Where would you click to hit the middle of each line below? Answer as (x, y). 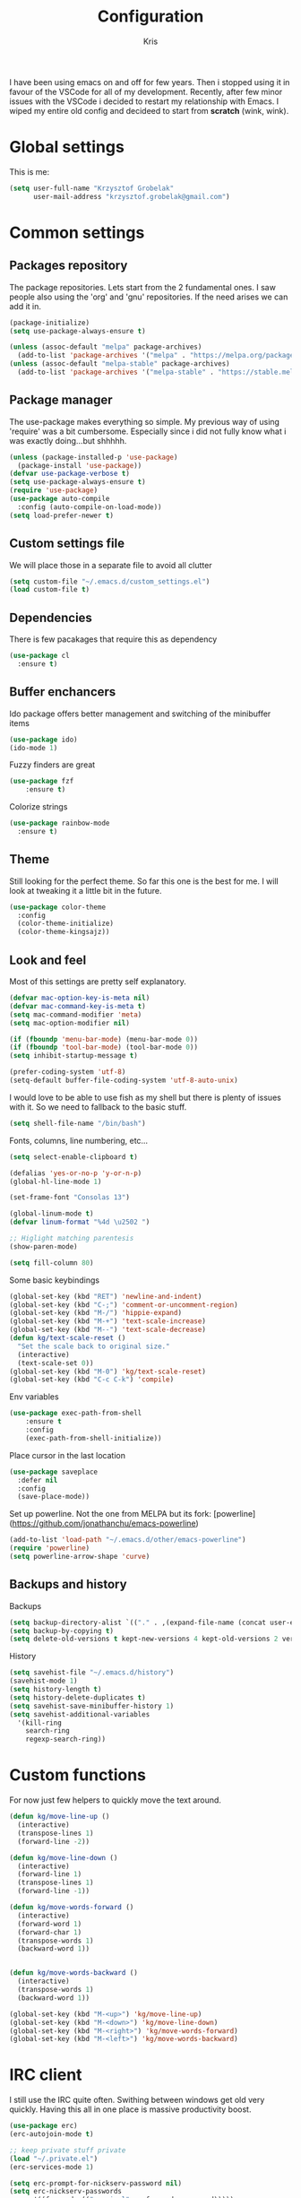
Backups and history (68, 1584)
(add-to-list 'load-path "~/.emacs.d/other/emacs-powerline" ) (128, 1540)
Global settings (67, 147)
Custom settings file (67, 544)
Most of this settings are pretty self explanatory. (98, 982)
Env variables (34, 1397)
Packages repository (69, 266)
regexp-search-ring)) (65, 1739)
